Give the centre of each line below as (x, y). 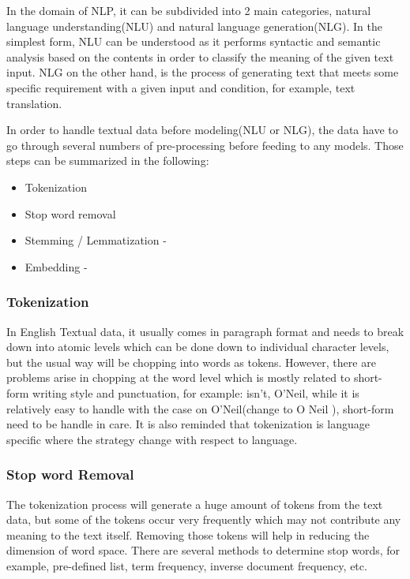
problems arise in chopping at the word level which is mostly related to (179, 377)
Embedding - (56, 266)
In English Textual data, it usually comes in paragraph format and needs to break (205, 331)
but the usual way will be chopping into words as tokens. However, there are (191, 362)
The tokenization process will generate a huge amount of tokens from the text (195, 504)
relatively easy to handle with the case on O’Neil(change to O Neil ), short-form (200, 408)
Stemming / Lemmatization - (96, 240)
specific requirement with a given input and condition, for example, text (181, 87)
